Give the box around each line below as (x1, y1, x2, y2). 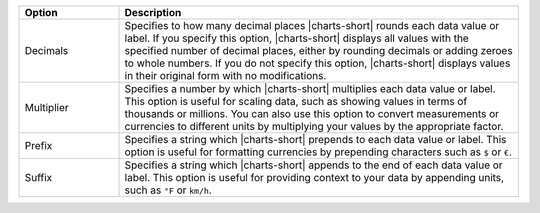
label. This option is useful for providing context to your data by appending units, (124, 171, 505, 184)
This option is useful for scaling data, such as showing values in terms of (124, 95, 468, 108)
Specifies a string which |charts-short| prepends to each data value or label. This (124, 133, 507, 146)
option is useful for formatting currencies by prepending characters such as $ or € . (124, 145, 512, 159)
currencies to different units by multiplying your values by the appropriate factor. (124, 120, 504, 133)
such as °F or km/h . (124, 183, 212, 197)
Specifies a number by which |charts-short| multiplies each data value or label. (124, 82, 496, 95)
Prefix (24, 139, 53, 152)
